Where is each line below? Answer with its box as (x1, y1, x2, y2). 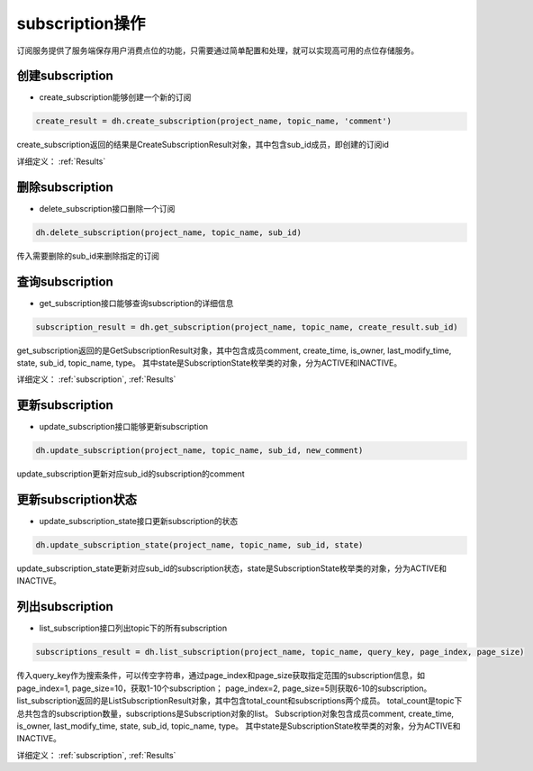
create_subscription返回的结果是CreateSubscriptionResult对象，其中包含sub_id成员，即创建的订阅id (16, 140, 389, 150)
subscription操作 (16, 14, 146, 33)
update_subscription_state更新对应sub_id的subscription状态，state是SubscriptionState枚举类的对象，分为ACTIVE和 (16, 563, 447, 574)
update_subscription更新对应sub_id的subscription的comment (16, 468, 245, 479)
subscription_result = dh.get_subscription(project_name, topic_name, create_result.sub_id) (35, 322, 458, 332)
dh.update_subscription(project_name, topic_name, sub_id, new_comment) (35, 446, 364, 456)
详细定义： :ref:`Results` (16, 156, 106, 167)
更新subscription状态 (16, 492, 138, 508)
